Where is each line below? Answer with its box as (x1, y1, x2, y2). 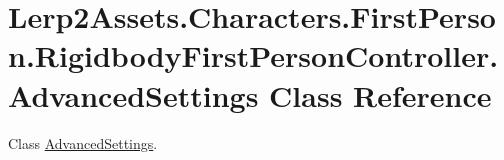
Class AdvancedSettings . (8, 132, 158, 153)
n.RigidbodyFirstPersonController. (8, 35, 499, 76)
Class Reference (269, 74, 492, 115)
